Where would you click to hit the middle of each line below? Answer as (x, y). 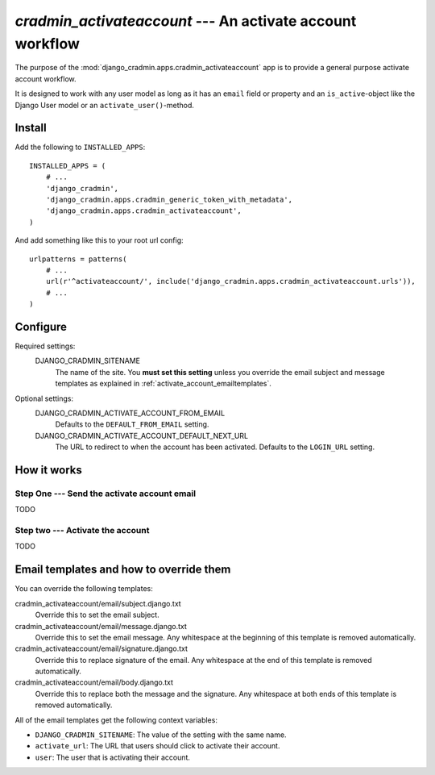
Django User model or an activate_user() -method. (105, 105)
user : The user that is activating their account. (113, 757)
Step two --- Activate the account (82, 531)
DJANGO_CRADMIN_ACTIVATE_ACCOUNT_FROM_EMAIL (130, 413)
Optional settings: (44, 398)
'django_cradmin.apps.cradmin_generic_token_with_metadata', (169, 199)
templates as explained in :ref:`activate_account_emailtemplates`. (163, 384)
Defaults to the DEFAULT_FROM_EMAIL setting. (132, 424)
